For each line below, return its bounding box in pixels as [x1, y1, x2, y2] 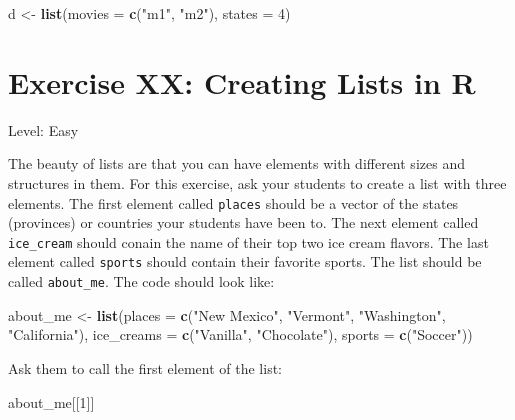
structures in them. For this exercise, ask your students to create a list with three [8, 172, 507, 193]
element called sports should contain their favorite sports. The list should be [8, 251, 482, 272]
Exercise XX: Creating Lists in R [8, 61, 476, 102]
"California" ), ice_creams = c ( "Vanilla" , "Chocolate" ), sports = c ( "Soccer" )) [8, 324, 473, 345]
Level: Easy [8, 119, 79, 140]
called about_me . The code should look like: [8, 271, 275, 292]
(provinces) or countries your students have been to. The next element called [8, 212, 479, 233]
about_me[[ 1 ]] [8, 391, 95, 412]
